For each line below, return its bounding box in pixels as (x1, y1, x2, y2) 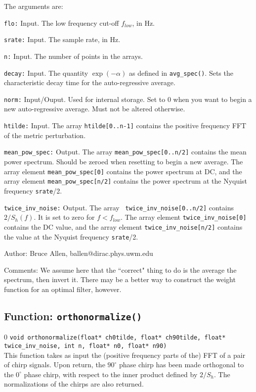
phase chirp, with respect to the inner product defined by (24, 369, 198, 379)
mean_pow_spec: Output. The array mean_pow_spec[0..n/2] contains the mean (4, 147, 247, 157)
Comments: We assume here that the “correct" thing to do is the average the (4, 264, 237, 275)
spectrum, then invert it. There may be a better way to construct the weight (4, 274, 236, 285)
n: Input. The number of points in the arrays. (4, 50, 143, 61)
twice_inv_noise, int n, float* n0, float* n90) (4, 342, 167, 349)
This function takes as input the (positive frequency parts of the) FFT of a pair (4, 349, 246, 360)
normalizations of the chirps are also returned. (4, 379, 144, 389)
